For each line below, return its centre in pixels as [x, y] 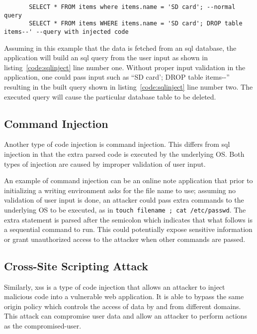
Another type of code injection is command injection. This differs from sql [117, 144]
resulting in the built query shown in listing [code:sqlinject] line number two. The [128, 87]
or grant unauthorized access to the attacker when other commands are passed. [125, 239]
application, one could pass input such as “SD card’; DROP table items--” [117, 77]
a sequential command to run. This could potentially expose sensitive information [128, 229]
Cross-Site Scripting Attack [76, 266]
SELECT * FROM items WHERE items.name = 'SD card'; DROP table [136, 24]
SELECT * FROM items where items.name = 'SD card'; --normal [132, 7]
